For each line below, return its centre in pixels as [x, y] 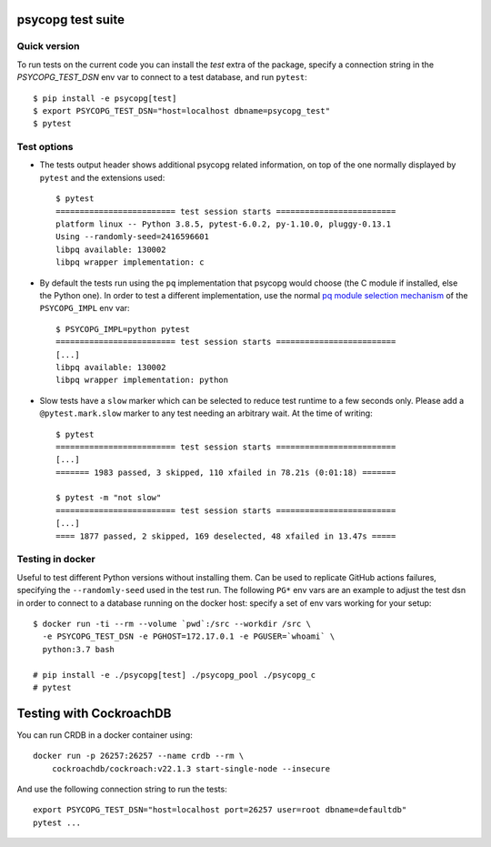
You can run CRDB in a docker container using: [105, 735]
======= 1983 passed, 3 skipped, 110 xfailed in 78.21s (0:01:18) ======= [226, 472]
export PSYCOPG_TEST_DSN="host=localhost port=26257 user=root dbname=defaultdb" [220, 810]
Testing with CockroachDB [94, 713]
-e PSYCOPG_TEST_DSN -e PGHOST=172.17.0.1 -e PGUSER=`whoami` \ [189, 636]
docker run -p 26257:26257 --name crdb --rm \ [139, 756]
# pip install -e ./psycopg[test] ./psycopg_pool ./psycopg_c [175, 675]
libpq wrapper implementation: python [142, 380]
